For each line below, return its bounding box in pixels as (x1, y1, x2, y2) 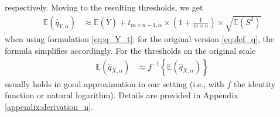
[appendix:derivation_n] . (5, 100, 94, 112)
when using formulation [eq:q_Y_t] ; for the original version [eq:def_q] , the (5, 33, 275, 45)
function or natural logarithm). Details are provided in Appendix (5, 89, 238, 101)
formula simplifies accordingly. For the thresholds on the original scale (5, 44, 256, 56)
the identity (234, 77, 276, 90)
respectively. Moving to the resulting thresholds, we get (5, 1, 203, 13)
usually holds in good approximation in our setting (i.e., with (5, 77, 224, 90)
